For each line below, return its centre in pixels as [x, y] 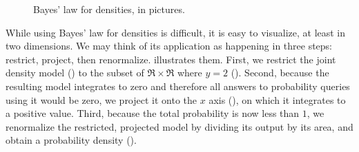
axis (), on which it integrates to [277, 99]
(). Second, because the [280, 73]
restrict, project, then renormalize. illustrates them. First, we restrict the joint [171, 59]
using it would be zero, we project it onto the [101, 99]
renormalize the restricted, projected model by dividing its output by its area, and [179, 126]
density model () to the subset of [75, 73]
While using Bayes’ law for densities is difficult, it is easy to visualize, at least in [176, 32]
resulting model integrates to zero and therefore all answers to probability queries [178, 86]
